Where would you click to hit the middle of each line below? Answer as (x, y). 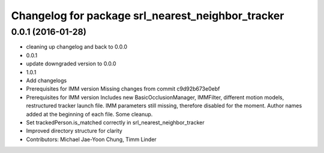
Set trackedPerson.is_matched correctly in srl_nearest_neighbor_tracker (115, 122)
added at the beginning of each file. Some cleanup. (89, 114)
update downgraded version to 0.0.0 (71, 64)
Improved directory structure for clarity (74, 131)
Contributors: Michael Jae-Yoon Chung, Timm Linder (91, 139)
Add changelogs (46, 80)
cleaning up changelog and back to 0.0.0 (77, 47)
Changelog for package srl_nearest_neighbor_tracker (148, 16)
